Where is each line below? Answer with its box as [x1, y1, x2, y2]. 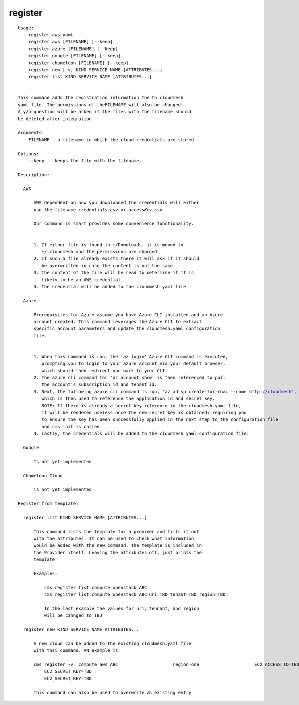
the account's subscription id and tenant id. [41, 382, 157, 387]
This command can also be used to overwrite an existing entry [33, 690, 192, 695]
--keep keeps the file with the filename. [28, 158, 142, 163]
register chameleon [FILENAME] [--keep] [28, 60, 129, 66]
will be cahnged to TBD [44, 613, 102, 618]
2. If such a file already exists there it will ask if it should [33, 256, 199, 262]
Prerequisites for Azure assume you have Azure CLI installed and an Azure [33, 312, 223, 317]
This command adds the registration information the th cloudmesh [18, 95, 184, 101]
